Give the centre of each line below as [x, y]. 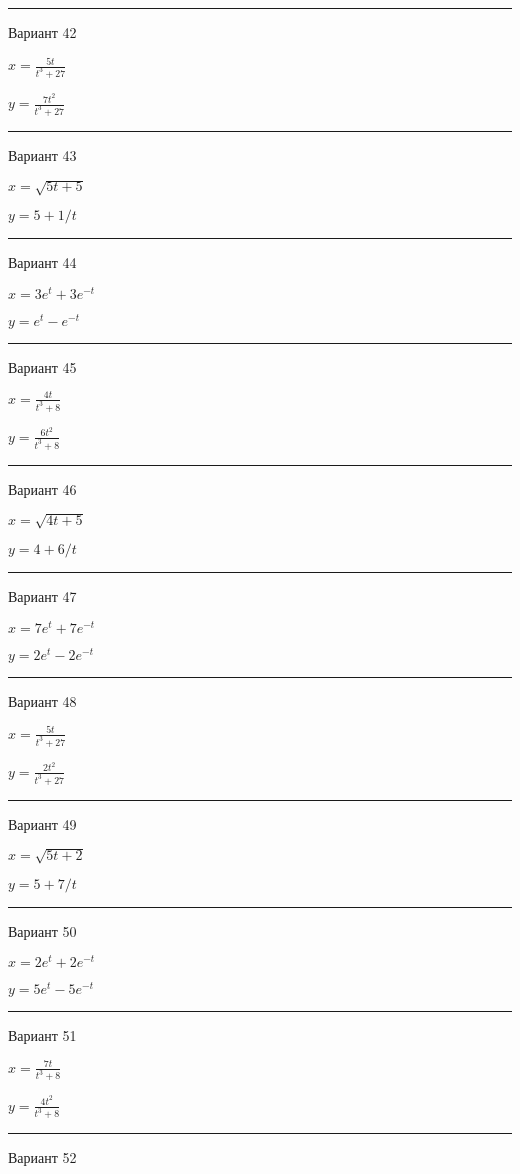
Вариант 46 [42, 488]
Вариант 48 [42, 700]
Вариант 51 [42, 1035]
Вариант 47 [42, 595]
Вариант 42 [42, 32]
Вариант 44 [42, 262]
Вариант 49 [42, 823]
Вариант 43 [42, 154]
